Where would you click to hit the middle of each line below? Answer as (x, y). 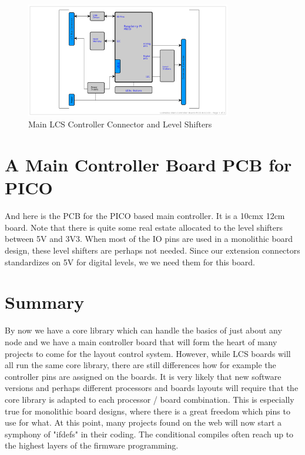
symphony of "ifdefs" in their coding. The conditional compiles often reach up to (149, 434)
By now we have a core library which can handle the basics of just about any (143, 330)
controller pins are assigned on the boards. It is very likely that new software (143, 376)
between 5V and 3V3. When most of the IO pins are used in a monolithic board (149, 239)
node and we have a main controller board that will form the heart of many (141, 341)
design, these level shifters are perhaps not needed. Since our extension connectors (152, 250)
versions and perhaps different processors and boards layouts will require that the (152, 388)
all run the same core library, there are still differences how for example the (140, 365)
